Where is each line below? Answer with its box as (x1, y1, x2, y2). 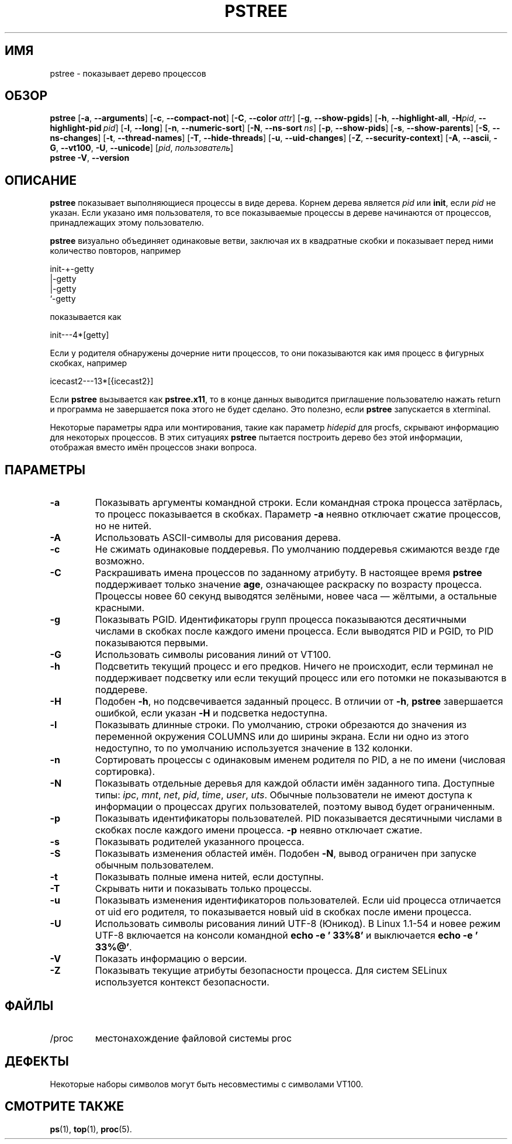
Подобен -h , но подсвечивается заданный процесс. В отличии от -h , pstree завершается (95, 695, 503, 708)
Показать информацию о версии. (95, 953, 247, 965)
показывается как (50, 312, 122, 322)
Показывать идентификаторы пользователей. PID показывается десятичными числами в (95, 812, 503, 825)
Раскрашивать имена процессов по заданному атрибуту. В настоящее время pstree (95, 567, 482, 579)
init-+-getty (50, 264, 94, 274)
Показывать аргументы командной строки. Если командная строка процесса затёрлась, (95, 497, 503, 509)
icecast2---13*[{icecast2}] (50, 376, 154, 387)
